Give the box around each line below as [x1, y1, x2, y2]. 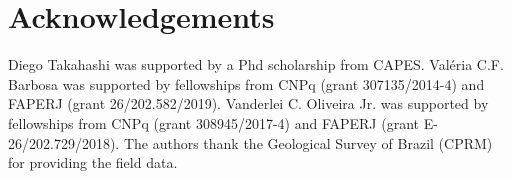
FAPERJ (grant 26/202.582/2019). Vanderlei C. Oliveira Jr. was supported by [8, 93, 489, 114]
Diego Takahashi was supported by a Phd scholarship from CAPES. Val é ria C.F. [8, 54, 504, 75]
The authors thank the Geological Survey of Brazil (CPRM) [123, 132, 493, 153]
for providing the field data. [8, 152, 178, 173]
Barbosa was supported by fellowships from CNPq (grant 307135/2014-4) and [8, 73, 485, 94]
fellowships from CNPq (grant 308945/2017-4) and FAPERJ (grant [8, 112, 419, 133]
